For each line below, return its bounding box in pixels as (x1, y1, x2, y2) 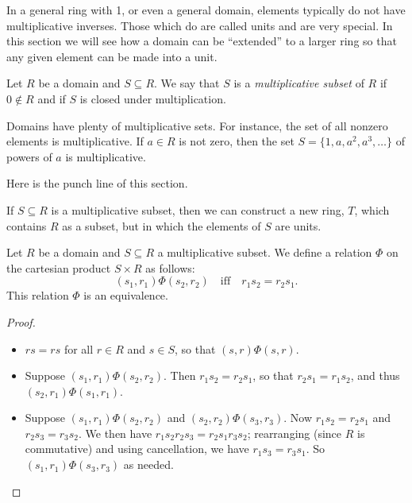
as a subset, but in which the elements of (62, 217, 261, 234)
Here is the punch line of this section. (6, 175, 188, 192)
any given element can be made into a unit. (6, 48, 218, 64)
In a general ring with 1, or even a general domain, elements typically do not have (6, 2, 406, 17)
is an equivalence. (83, 287, 168, 304)
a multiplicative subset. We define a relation (157, 244, 372, 261)
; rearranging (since (247, 424, 342, 441)
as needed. (123, 456, 174, 473)
